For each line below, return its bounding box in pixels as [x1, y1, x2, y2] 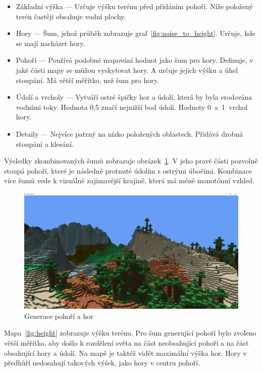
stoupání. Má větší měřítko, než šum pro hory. [16, 74, 159, 85]
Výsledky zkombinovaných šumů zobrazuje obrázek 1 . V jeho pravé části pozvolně [4, 155, 258, 166]
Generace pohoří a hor [24, 310, 93, 321]
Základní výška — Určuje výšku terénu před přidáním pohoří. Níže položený [16, 1, 253, 11]
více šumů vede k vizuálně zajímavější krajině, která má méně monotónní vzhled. [4, 175, 255, 186]
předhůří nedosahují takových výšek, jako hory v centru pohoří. [4, 357, 200, 368]
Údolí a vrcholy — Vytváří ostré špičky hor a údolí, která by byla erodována [16, 92, 252, 102]
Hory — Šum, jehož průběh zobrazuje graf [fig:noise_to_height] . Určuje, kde [16, 28, 255, 38]
